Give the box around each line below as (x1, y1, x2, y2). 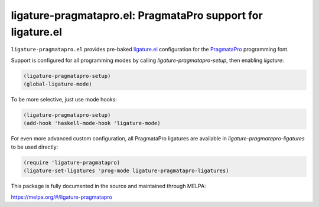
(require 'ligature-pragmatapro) (23, 159, 121, 166)
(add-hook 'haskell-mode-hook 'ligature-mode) (23, 120, 161, 127)
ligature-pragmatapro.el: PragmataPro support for (11, 9, 263, 22)
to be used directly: (11, 143, 58, 150)
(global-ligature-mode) (23, 81, 93, 88)
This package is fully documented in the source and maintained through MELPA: (11, 183, 206, 190)
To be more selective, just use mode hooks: (11, 96, 118, 103)
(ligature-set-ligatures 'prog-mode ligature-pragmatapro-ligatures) (23, 167, 229, 174)
